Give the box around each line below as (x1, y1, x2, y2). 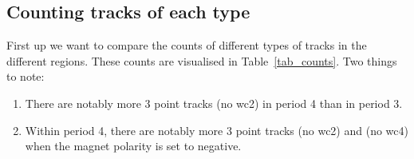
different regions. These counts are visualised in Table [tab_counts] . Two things (6, 52, 397, 69)
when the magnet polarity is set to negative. (25, 137, 242, 154)
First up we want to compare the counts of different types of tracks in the (6, 37, 367, 54)
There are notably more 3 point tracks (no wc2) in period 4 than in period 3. (25, 94, 403, 111)
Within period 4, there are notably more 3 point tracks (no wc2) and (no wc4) (25, 121, 408, 138)
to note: (6, 68, 45, 85)
